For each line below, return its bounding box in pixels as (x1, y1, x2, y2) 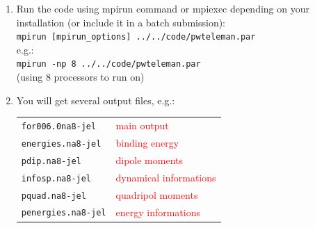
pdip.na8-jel (21, 156, 81, 166)
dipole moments (115, 152, 184, 167)
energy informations (115, 204, 201, 219)
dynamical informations (115, 170, 216, 184)
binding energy (115, 135, 179, 149)
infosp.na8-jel (21, 173, 92, 184)
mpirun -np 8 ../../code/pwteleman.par (16, 59, 201, 70)
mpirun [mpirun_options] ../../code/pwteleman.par (16, 32, 256, 42)
